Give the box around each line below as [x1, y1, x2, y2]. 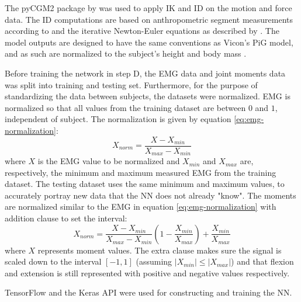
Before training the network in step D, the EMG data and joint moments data [5, 67, 286, 79]
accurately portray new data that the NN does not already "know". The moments [5, 189, 296, 201]
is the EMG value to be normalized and [37, 155, 180, 167]
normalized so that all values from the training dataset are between [5, 101, 246, 113]
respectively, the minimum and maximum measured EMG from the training [5, 166, 276, 178]
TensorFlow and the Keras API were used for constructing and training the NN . [5, 286, 292, 298]
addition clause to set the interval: [5, 212, 127, 224]
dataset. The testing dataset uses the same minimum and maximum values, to [5, 178, 285, 190]
